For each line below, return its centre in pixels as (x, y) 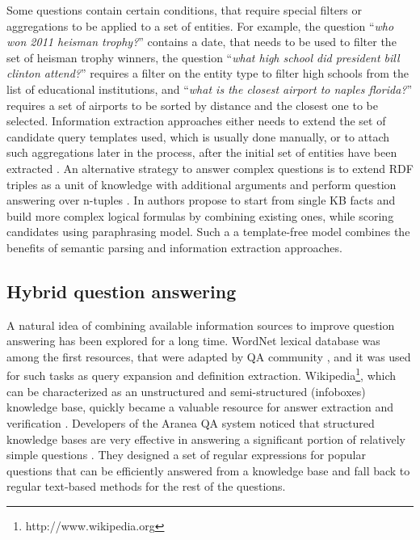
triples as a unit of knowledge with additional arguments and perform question (202, 184)
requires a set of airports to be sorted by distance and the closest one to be (192, 105)
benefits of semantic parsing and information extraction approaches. (174, 247)
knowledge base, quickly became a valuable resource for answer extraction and (200, 407)
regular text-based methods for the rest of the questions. (146, 486)
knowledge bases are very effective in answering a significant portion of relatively (206, 439)
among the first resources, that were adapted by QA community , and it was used (209, 356)
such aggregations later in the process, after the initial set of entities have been (202, 152)
